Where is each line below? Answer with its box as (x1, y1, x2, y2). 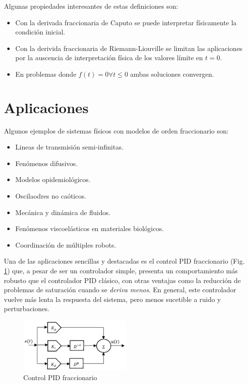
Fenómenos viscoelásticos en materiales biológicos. (15, 223, 164, 234)
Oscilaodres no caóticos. (15, 191, 86, 201)
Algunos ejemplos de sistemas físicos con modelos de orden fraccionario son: (4, 125, 229, 135)
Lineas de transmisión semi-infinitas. (15, 142, 124, 152)
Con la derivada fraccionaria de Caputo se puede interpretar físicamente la (15, 17, 237, 27)
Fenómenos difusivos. (15, 158, 78, 168)
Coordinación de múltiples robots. (15, 239, 116, 250)
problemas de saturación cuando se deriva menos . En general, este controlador (4, 284, 236, 295)
